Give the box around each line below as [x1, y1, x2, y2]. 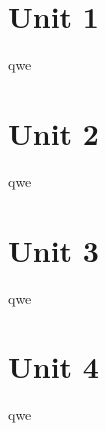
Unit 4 [8, 346, 99, 387]
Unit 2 [8, 112, 99, 153]
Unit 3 [8, 229, 99, 270]
